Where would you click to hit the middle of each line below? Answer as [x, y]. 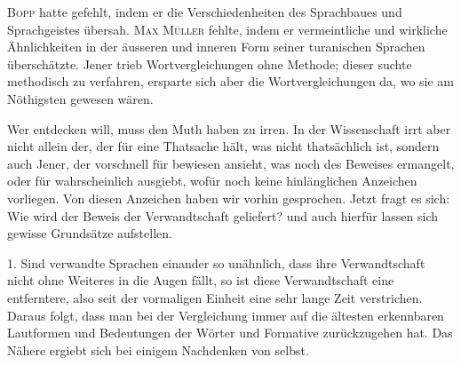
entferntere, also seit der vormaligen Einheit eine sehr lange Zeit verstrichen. [215, 297]
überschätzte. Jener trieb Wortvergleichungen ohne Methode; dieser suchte [210, 63]
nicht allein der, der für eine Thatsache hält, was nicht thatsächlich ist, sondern [223, 146]
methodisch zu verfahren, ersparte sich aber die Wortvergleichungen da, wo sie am [231, 81]
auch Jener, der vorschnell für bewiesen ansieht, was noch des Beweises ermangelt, [231, 163]
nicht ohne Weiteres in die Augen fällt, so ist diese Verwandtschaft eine [201, 280]
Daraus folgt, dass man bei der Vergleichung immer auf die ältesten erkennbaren [226, 315]
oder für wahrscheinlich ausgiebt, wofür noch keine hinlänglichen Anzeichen [212, 181]
